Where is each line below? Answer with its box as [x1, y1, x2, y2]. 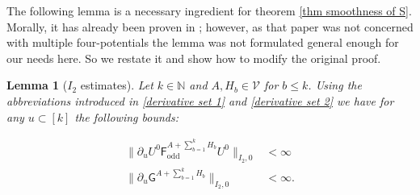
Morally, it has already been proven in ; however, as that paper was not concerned [6, 18, 414, 35]
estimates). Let [80, 77, 153, 93]
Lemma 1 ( [6, 77, 68, 93]
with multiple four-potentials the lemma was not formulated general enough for [6, 34, 399, 51]
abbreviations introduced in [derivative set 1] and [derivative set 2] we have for [6, 92, 394, 109]
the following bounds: [74, 108, 178, 125]
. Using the [308, 77, 362, 93]
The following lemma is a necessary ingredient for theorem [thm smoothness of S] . [6, 2, 412, 19]
